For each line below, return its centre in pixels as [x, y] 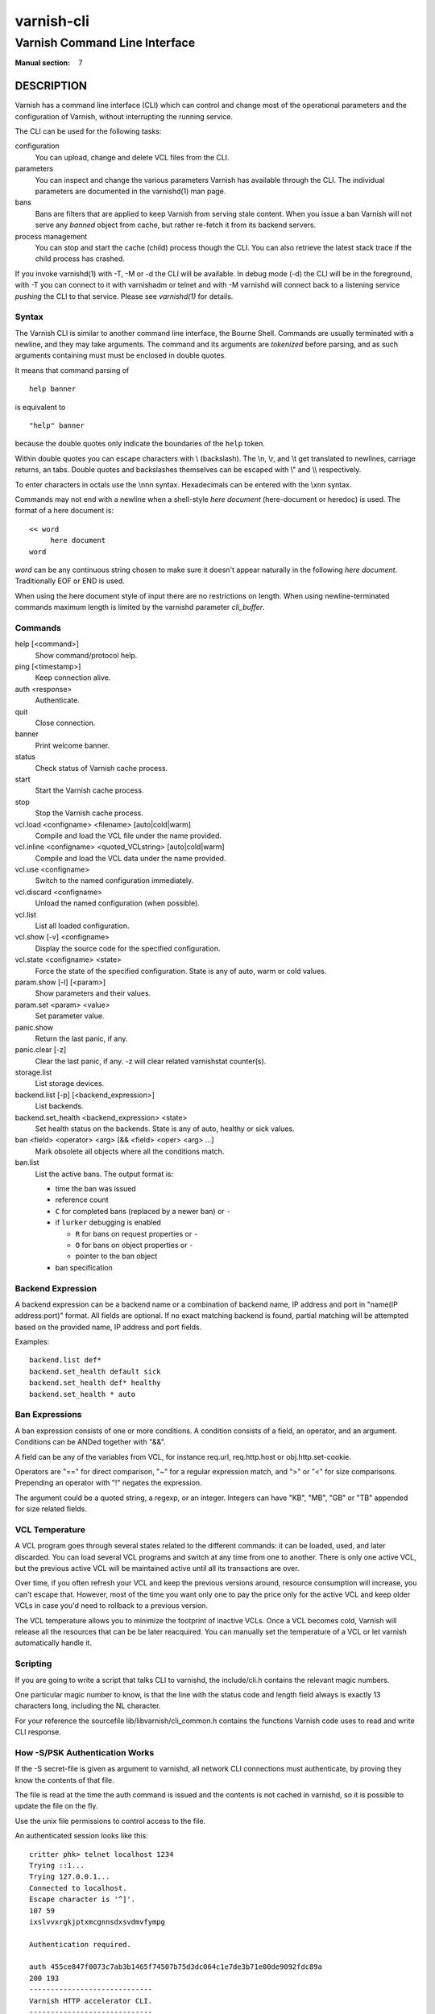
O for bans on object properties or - [135, 1245]
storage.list [33, 1072]
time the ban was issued [95, 1189]
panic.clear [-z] [41, 1050]
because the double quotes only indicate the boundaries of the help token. [140, 444]
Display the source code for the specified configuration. [128, 948]
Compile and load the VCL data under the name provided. [130, 858]
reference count [82, 1200]
